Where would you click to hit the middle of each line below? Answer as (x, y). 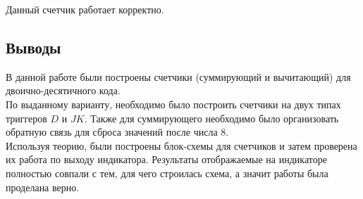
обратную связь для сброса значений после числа (112, 132)
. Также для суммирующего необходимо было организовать (211, 118)
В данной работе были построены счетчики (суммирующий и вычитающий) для (178, 76)
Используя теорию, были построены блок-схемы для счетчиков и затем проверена (181, 145)
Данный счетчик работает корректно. (85, 9)
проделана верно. (43, 187)
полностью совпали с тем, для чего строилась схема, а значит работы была (167, 173)
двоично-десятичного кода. (63, 90)
